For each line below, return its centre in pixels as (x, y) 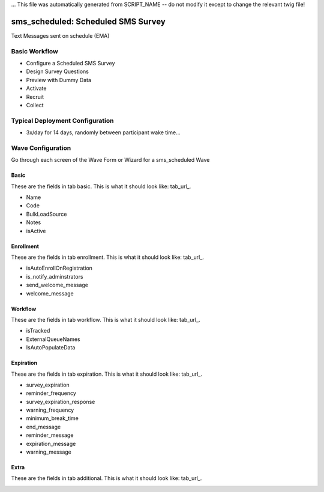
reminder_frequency (51, 393)
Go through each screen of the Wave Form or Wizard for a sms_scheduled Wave (110, 160)
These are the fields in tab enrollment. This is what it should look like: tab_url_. (107, 257)
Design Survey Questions (58, 71)
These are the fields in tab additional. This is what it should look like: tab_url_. (106, 478)
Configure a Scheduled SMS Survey (70, 64)
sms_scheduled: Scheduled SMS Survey (88, 21)
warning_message (49, 452)
